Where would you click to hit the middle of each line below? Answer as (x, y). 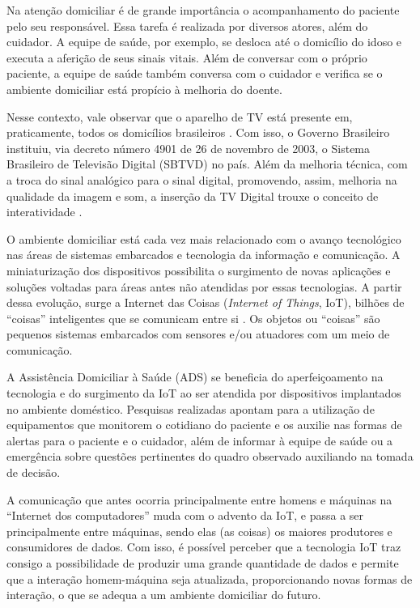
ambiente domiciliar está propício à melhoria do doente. (144, 89)
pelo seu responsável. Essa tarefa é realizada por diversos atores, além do (187, 26)
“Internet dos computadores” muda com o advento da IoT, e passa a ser (185, 515)
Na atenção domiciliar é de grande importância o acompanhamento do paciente (203, 10)
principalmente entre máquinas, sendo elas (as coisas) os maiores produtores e (199, 531)
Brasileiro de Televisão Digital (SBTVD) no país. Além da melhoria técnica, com (207, 164)
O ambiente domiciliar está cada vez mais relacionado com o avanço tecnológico (204, 238)
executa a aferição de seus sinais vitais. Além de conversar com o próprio (187, 57)
